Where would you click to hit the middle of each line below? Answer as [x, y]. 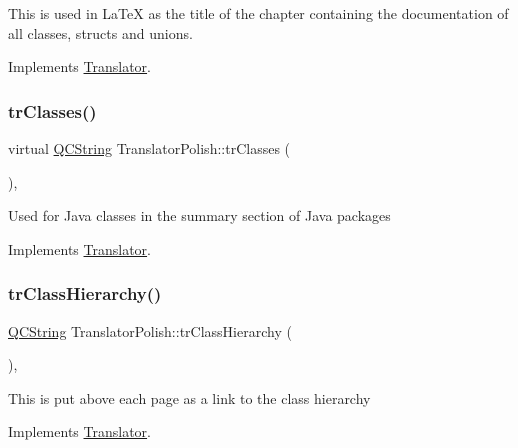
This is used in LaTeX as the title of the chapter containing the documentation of [258, 13]
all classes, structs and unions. [100, 32]
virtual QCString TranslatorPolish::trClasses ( [149, 148]
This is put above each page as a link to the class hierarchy [189, 397]
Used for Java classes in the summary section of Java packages [199, 215]
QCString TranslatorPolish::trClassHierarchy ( [150, 330]
